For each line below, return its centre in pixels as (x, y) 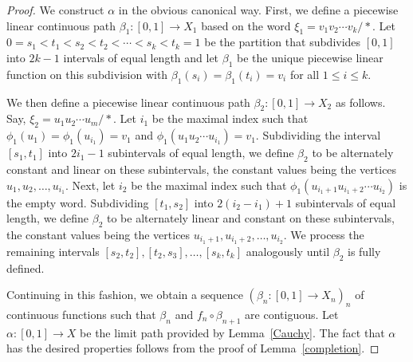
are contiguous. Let (292, 314)
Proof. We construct (55, 10)
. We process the (324, 234)
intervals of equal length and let (141, 57)
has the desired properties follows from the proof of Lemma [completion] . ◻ (193, 348)
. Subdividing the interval (318, 135)
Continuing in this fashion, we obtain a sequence (125, 295)
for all (305, 74)
